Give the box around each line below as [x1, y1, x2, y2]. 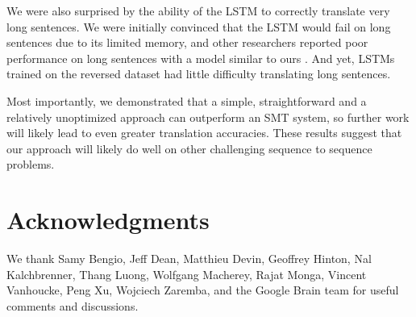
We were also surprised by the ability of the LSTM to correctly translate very [6, 2, 390, 19]
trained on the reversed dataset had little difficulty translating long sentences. [6, 65, 391, 82]
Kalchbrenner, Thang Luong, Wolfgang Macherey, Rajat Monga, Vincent [6, 265, 367, 282]
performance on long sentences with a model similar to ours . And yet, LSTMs [6, 49, 395, 66]
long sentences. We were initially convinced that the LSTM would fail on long [6, 18, 391, 35]
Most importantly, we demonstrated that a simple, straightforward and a [6, 92, 367, 109]
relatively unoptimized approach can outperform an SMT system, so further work [6, 108, 410, 125]
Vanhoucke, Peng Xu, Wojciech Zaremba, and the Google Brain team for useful [6, 282, 399, 298]
